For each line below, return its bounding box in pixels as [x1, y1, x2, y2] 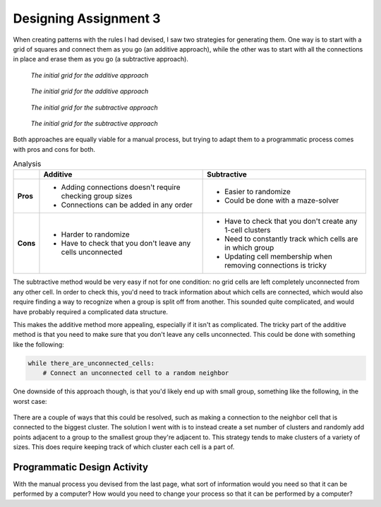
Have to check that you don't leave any [61, 239, 191, 249]
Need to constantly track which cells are [224, 234, 358, 244]
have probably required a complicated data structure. [13, 307, 169, 316]
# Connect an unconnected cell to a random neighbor [42, 369, 229, 377]
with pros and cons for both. [13, 145, 95, 153]
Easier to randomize [224, 187, 291, 197]
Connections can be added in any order [61, 200, 193, 210]
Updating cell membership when [224, 251, 333, 261]
